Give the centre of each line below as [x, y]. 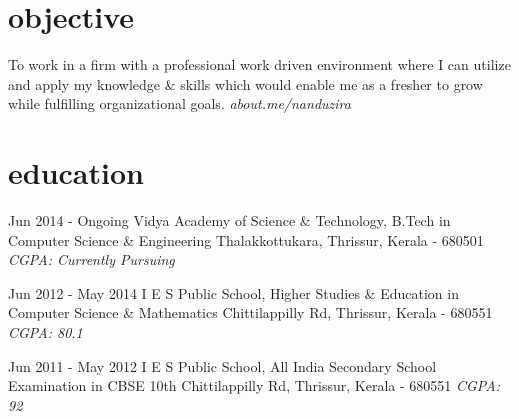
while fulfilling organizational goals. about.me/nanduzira [179, 103]
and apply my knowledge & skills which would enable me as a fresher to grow [245, 83]
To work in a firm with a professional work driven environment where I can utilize [259, 64]
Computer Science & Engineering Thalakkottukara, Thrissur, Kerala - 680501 [246, 239]
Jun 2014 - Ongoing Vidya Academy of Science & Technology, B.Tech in [229, 220]
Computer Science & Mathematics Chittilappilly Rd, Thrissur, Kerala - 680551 [250, 312]
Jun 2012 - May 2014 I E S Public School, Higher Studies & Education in [233, 292]
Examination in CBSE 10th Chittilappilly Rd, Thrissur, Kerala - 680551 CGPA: [254, 385]
